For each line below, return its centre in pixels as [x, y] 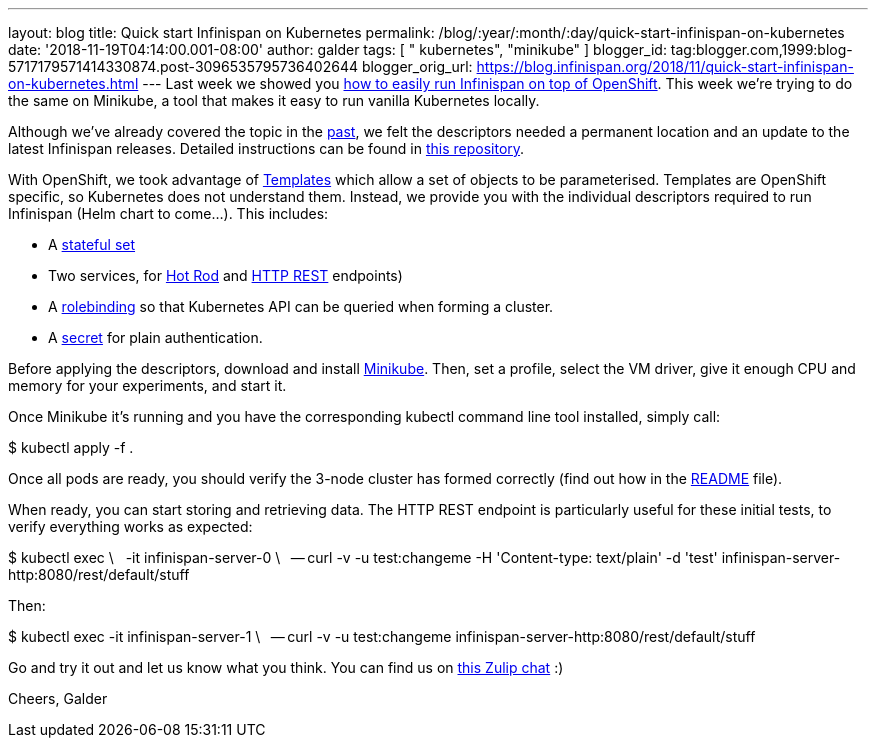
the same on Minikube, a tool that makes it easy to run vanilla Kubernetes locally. [274, 100]
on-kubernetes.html [73, 83]
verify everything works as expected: [130, 526]
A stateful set [92, 244]
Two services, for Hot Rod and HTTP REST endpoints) [225, 275]
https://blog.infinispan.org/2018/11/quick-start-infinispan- [665, 66]
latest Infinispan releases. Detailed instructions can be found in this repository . [266, 148]
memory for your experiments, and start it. [147, 385]
